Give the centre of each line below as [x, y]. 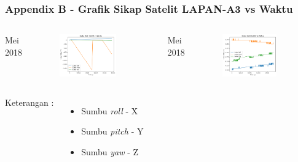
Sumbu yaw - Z [110, 151]
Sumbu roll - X [110, 110]
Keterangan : [29, 102]
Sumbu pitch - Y [112, 131]
